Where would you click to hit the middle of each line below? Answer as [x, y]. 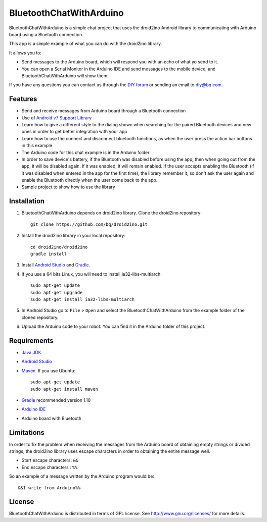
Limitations [27, 433]
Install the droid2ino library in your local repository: [73, 236]
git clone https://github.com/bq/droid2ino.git [89, 224]
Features [23, 99]
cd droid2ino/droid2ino [59, 247]
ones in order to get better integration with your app [74, 132]
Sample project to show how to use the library [68, 187]
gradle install [49, 254]
